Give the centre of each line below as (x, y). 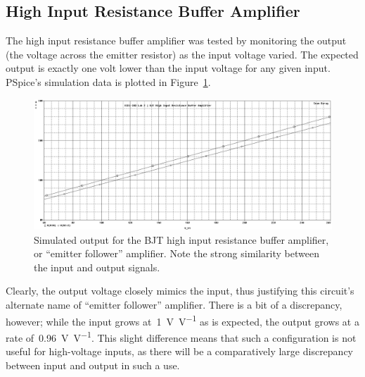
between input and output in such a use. (93, 365)
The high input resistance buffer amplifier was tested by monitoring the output (176, 41)
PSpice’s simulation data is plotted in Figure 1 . (108, 81)
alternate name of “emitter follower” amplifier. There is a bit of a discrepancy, (174, 305)
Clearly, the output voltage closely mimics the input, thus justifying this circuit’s (180, 291)
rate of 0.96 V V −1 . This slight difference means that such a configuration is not (181, 336)
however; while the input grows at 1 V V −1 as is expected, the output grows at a (182, 320)
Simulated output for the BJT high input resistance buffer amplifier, (181, 239)
